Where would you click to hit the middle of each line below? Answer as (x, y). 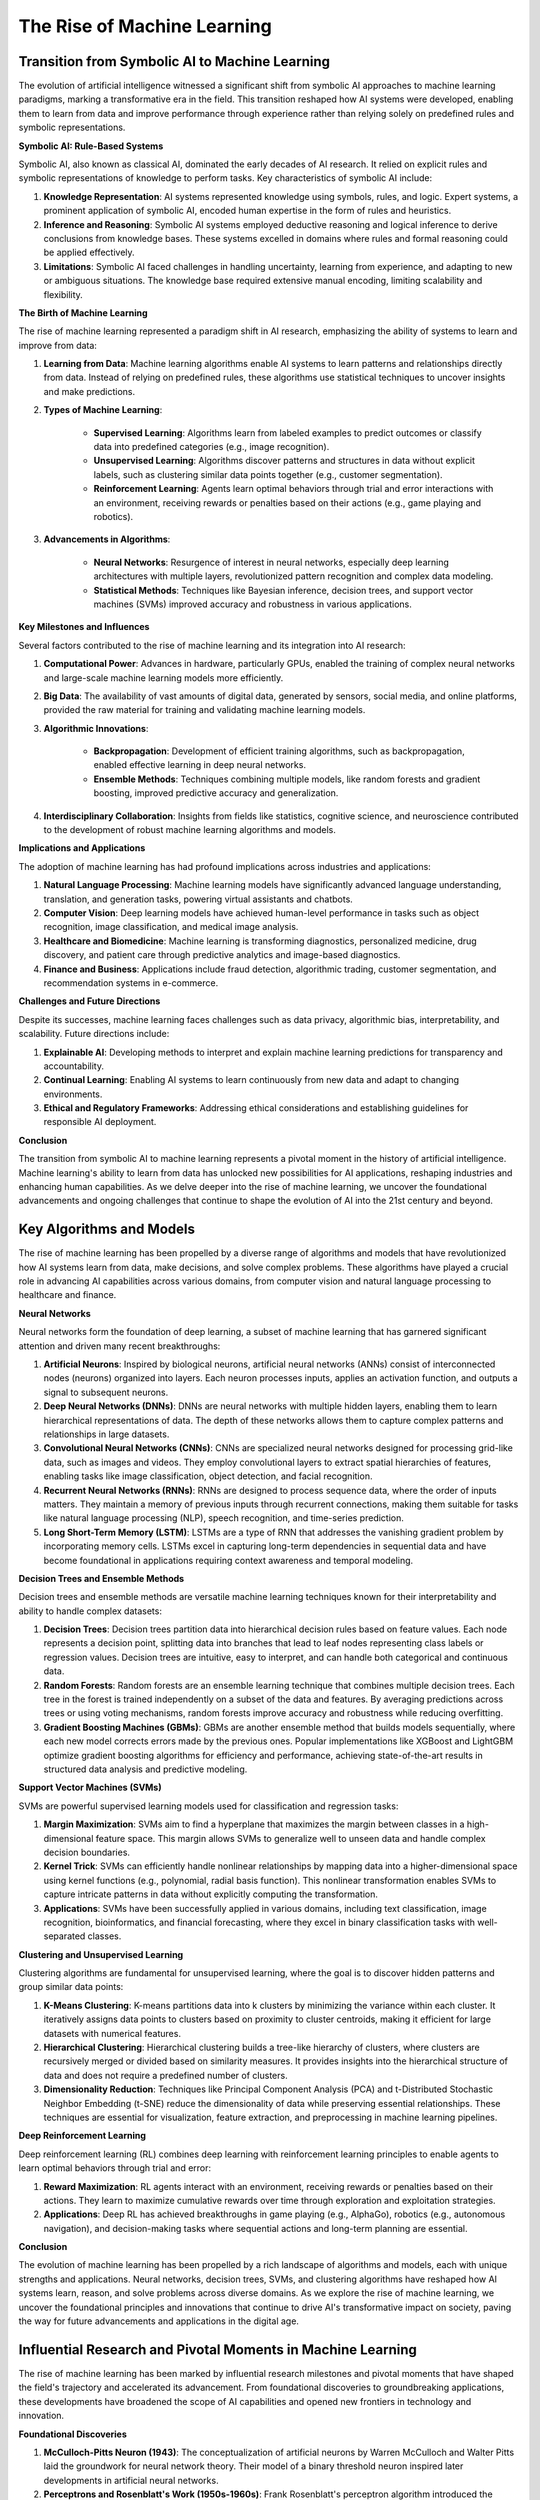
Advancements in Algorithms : (107, 539)
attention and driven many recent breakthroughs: (119, 1346)
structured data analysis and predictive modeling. (145, 1769)
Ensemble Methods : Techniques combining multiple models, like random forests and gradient (287, 779)
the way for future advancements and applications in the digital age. (159, 2321)
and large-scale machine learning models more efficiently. (163, 677)
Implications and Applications (82, 848)
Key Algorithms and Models (106, 1229)
